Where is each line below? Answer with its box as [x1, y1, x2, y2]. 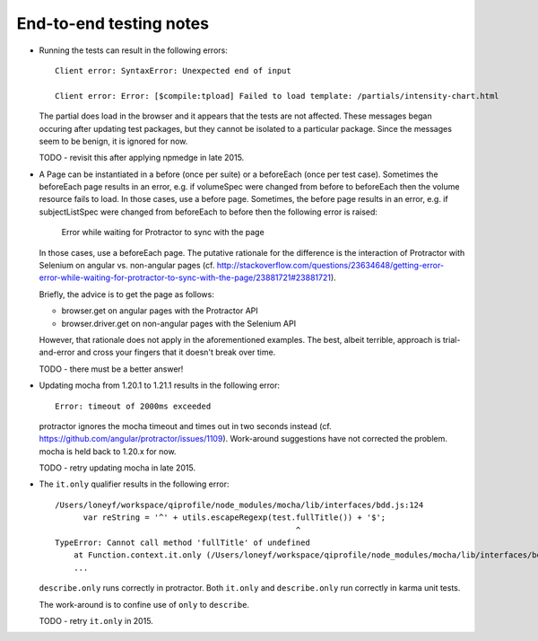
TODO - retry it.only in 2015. [39, 616, 154, 626]
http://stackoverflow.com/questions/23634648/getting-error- [216, 260, 444, 271]
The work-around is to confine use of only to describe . [39, 599, 250, 610]
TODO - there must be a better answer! [39, 364, 184, 374]
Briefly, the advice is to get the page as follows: [39, 288, 214, 300]
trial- [442, 334, 461, 345]
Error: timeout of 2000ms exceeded [55, 400, 212, 411]
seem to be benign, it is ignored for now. [39, 136, 188, 146]
